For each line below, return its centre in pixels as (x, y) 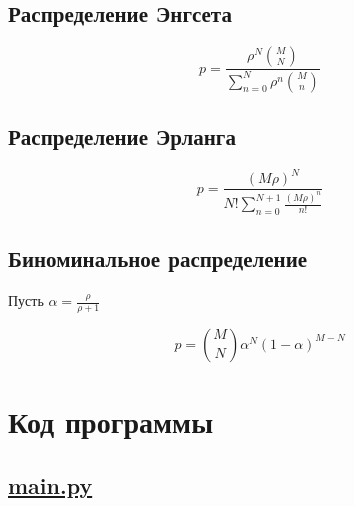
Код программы (110, 421)
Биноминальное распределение (158, 258)
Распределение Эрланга (122, 135)
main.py (50, 484)
